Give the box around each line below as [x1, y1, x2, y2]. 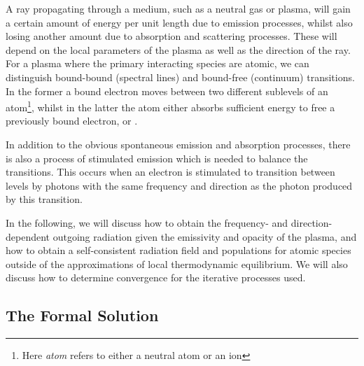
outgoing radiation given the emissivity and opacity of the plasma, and [52, 229, 357, 244]
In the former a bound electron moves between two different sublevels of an [6, 83, 328, 98]
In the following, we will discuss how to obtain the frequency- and [6, 215, 288, 230]
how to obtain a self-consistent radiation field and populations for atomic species [6, 243, 351, 258]
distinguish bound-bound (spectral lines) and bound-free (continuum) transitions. [6, 69, 355, 84]
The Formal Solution [6, 304, 159, 326]
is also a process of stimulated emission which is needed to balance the [6, 150, 308, 165]
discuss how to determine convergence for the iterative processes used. [6, 270, 306, 285]
